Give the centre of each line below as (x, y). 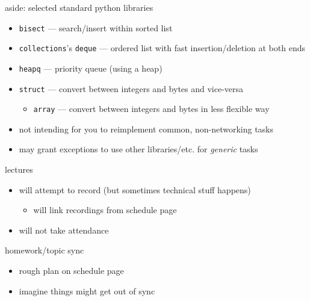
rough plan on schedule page (71, 271)
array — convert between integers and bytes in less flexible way (151, 109)
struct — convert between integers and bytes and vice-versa (131, 88)
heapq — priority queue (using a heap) (91, 68)
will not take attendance (64, 230)
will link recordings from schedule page (105, 210)
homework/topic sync (45, 250)
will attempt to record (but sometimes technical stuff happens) (135, 189)
